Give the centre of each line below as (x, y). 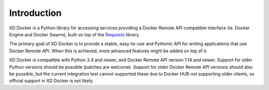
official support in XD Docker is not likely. (52, 81)
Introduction (35, 13)
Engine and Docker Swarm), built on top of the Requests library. (75, 34)
